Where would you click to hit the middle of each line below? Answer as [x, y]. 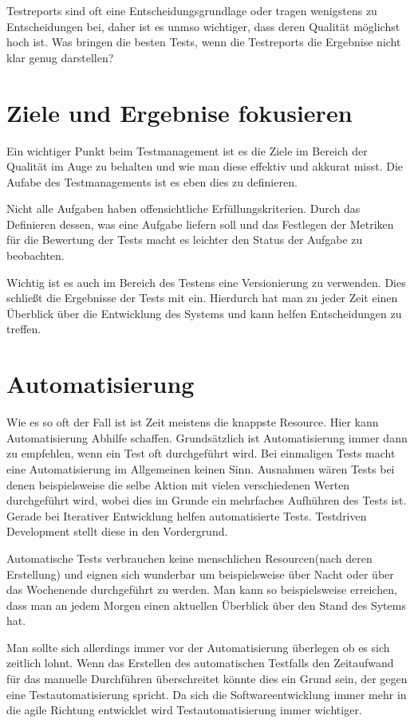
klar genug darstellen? [60, 57]
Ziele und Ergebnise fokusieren [179, 112]
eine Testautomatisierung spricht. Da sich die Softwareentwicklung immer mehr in [207, 694]
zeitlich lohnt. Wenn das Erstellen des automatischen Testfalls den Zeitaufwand [200, 663]
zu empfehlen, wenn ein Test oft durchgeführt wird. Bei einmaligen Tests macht [201, 453]
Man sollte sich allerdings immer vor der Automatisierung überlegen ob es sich [198, 647]
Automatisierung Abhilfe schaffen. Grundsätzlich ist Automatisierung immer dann [207, 437]
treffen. [24, 329]
